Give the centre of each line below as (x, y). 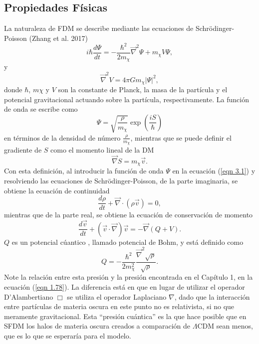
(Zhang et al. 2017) (58, 38)
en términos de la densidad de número (62, 137)
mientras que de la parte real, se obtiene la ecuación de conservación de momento (129, 215)
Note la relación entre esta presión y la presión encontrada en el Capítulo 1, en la (129, 277)
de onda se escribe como (41, 109)
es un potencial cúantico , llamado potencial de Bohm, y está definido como (128, 242)
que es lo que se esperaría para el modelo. (68, 335)
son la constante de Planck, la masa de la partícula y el (143, 89)
